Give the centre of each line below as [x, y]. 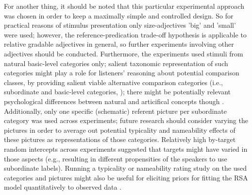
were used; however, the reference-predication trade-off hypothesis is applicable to [125, 34]
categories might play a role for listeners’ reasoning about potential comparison [122, 73]
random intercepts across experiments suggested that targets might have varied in [126, 149]
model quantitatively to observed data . [63, 187]
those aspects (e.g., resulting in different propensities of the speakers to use [116, 158]
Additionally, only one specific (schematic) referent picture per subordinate [115, 111]
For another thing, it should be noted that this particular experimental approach [124, 6]
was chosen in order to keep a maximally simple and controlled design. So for [119, 15]
